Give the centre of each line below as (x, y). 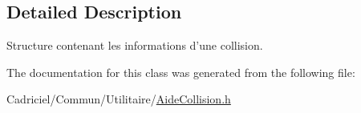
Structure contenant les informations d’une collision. (135, 45)
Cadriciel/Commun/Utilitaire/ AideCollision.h (119, 99)
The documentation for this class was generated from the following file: (181, 72)
